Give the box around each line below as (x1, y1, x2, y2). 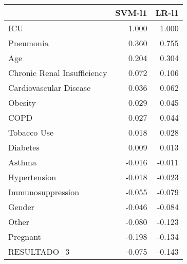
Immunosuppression (8, 186, 80, 198)
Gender (8, 201, 34, 213)
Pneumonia (8, 37, 49, 49)
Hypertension (8, 171, 57, 183)
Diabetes (8, 141, 40, 153)
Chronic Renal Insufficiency (8, 67, 107, 79)
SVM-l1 (115, 7, 147, 18)
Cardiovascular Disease (8, 82, 91, 93)
